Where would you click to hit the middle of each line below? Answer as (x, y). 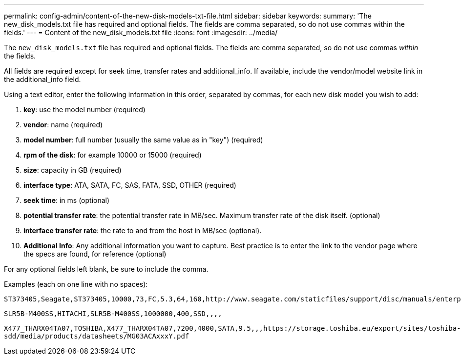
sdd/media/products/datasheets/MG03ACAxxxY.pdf (97, 336)
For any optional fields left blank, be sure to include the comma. (106, 269)
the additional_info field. (42, 79)
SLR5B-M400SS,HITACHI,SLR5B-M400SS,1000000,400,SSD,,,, (113, 314)
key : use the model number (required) (84, 110)
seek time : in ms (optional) (67, 200)
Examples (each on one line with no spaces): (76, 284)
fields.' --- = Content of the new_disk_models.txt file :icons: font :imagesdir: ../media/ (141, 32)
